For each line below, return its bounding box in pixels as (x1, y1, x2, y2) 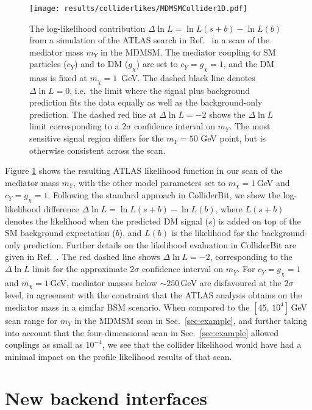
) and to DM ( (74, 57, 129, 70)
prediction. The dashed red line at (29, 107, 157, 120)
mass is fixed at (29, 71, 87, 84)
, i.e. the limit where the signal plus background (69, 84, 250, 96)
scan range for (5, 314, 58, 326)
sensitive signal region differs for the (29, 132, 164, 145)
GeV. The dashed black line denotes (121, 71, 255, 84)
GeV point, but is (200, 132, 266, 145)
